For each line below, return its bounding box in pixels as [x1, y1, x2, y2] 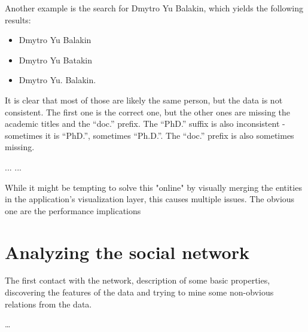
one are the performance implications [5, 204, 141, 217]
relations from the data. [5, 297, 92, 310]
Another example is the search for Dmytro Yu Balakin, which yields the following [5, 2, 303, 14]
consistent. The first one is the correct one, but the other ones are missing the [5, 105, 291, 118]
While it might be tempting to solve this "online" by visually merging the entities [5, 181, 302, 193]
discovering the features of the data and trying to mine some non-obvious [5, 286, 274, 299]
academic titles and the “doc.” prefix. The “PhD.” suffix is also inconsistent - [5, 117, 285, 130]
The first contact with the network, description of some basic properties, [5, 274, 270, 287]
